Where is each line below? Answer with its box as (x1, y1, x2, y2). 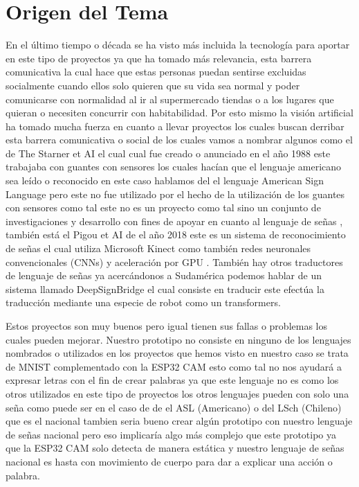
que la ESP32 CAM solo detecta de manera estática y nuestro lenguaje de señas (6, 441, 344, 455)
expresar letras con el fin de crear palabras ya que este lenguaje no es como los (6, 373, 339, 387)
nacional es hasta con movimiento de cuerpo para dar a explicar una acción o (6, 454, 333, 468)
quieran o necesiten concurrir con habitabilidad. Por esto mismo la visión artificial (6, 105, 353, 120)
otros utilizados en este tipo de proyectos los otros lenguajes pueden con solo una (6, 386, 349, 400)
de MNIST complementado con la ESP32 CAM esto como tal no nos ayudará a (6, 359, 342, 373)
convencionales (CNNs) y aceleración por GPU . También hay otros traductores (6, 254, 343, 269)
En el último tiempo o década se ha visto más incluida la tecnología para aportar (6, 37, 350, 52)
